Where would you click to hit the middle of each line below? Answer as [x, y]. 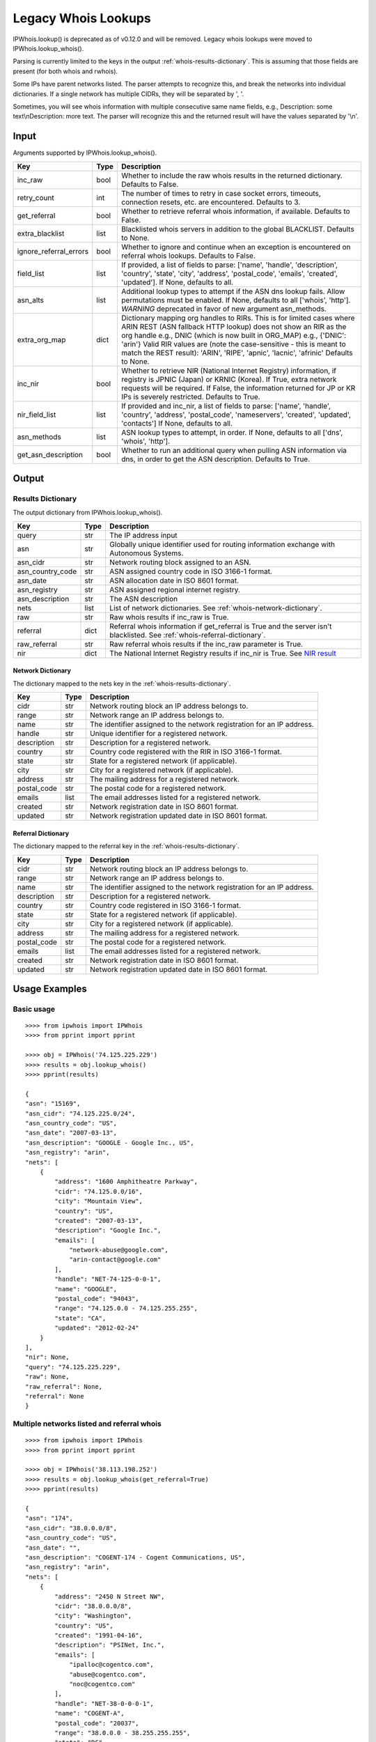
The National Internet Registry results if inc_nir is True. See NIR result [223, 653]
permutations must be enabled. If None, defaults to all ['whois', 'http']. [236, 300]
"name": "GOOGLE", [86, 1289]
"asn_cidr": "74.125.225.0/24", [80, 1113]
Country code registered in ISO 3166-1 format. [165, 905]
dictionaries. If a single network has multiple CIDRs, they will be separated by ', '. [128, 93]
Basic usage [34, 1009]
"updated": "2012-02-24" [97, 1328]
